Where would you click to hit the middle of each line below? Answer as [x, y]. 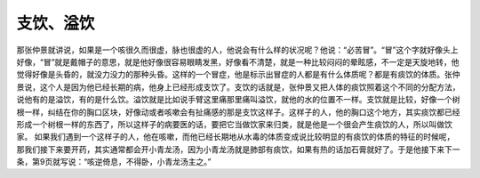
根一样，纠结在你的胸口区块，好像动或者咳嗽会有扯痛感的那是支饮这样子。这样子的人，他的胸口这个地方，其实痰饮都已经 [238, 112]
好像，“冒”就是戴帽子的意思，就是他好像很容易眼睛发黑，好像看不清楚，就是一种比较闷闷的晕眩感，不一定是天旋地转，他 [238, 61]
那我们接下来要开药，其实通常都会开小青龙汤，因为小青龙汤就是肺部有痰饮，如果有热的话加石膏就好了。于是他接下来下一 [238, 149]
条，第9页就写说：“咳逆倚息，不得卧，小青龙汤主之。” [114, 162]
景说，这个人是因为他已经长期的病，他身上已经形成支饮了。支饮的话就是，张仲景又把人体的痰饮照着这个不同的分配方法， [238, 87]
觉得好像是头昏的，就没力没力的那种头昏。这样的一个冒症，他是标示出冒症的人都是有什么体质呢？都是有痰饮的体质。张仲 [238, 75]
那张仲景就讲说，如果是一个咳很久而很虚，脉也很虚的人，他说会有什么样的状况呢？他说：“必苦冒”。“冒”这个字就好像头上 [237, 50]
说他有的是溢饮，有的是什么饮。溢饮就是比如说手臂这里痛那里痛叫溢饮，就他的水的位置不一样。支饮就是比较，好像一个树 [238, 100]
